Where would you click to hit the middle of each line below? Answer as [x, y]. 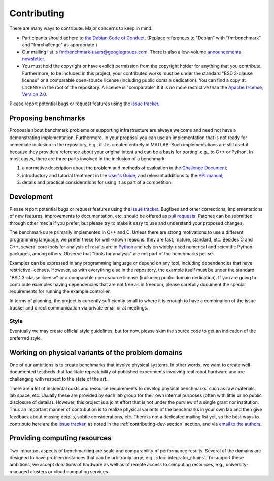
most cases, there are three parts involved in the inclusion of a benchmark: [88, 159]
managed [19, 471]
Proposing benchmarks [47, 118]
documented [23, 372]
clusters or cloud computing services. [70, 471]
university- [237, 465]
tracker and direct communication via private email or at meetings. [79, 308]
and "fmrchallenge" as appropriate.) [60, 45]
